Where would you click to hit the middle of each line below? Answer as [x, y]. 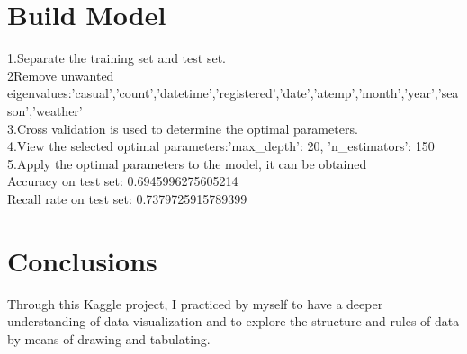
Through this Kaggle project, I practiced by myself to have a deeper [195, 303]
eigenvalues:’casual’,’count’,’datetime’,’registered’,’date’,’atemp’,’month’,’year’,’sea [233, 93]
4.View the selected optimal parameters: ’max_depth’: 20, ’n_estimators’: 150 [221, 146]
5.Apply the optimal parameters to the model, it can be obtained [187, 163]
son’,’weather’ [45, 110]
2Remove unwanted [61, 75]
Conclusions [82, 260]
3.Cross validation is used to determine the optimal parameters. [183, 128]
